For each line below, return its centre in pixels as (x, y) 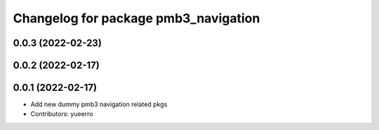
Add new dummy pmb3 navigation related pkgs (99, 104)
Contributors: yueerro (62, 114)
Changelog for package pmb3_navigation (137, 18)
